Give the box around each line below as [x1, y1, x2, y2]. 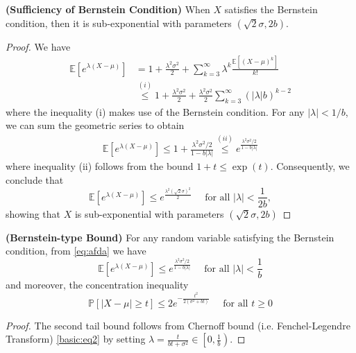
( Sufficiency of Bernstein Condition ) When [6, 2, 210, 16]
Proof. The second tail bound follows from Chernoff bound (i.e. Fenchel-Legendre [6, 318, 350, 332]
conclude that [6, 172, 64, 187]
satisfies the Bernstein [224, 2, 318, 16]
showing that [6, 206, 61, 221]
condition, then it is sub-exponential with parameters [6, 15, 232, 30]
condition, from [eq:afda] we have [6, 243, 146, 258]
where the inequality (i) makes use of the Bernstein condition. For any [6, 104, 305, 119]
